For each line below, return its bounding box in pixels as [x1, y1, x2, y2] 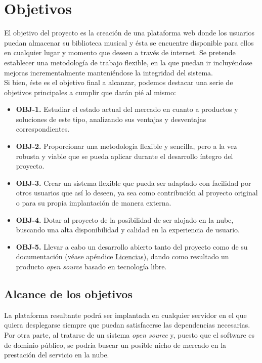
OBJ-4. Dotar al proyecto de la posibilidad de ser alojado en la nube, [16, 214, 234, 225]
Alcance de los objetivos [4, 286, 133, 301]
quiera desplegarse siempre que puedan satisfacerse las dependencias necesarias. [4, 319, 250, 330]
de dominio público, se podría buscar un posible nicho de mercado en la [4, 339, 227, 350]
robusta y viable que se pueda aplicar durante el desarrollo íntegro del [16, 150, 233, 161]
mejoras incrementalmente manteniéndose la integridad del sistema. [4, 67, 213, 77]
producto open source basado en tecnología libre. [16, 261, 167, 271]
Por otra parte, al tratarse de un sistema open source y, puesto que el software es [4, 329, 255, 340]
